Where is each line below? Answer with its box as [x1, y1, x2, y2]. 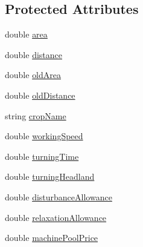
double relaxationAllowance [5, 211, 107, 223]
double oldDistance [5, 88, 75, 101]
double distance [5, 48, 62, 61]
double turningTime [5, 150, 79, 162]
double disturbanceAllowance [5, 190, 112, 203]
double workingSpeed [5, 130, 83, 142]
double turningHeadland [5, 170, 95, 183]
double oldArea [5, 68, 62, 81]
